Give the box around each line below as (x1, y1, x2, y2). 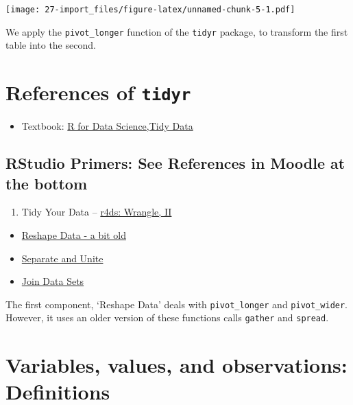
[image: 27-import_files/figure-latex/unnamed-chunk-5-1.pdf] (5, 5, 295, 14)
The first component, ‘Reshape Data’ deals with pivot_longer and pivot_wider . (5, 297, 348, 311)
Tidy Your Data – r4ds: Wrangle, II (21, 205, 172, 219)
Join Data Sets (21, 274, 84, 288)
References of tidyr (5, 78, 191, 106)
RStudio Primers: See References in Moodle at (5, 152, 345, 174)
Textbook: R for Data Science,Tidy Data (21, 119, 193, 133)
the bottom (5, 172, 88, 194)
